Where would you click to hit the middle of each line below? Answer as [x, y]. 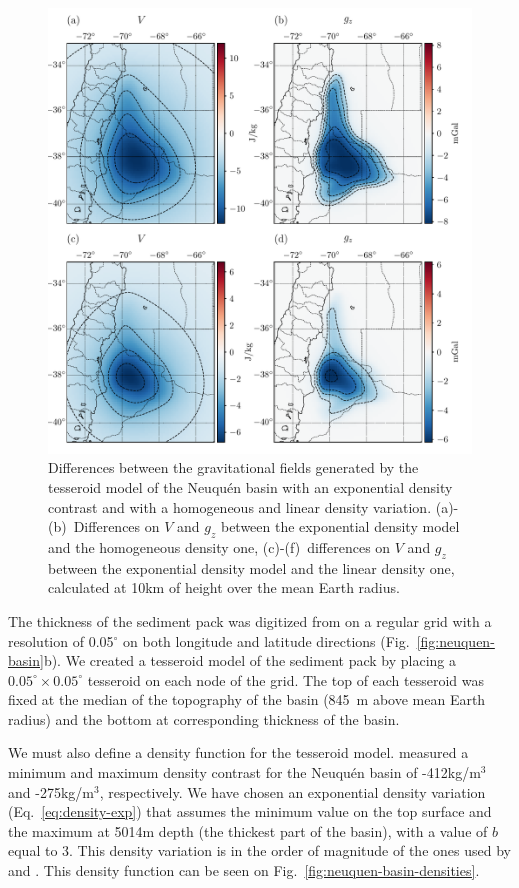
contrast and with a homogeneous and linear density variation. [240, 506]
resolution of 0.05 [61, 640]
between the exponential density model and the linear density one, [251, 567]
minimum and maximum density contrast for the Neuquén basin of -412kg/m [244, 772]
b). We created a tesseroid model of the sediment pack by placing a [249, 660]
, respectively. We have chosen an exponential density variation [292, 791]
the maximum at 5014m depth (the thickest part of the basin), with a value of [248, 830]
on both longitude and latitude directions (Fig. [266, 640]
